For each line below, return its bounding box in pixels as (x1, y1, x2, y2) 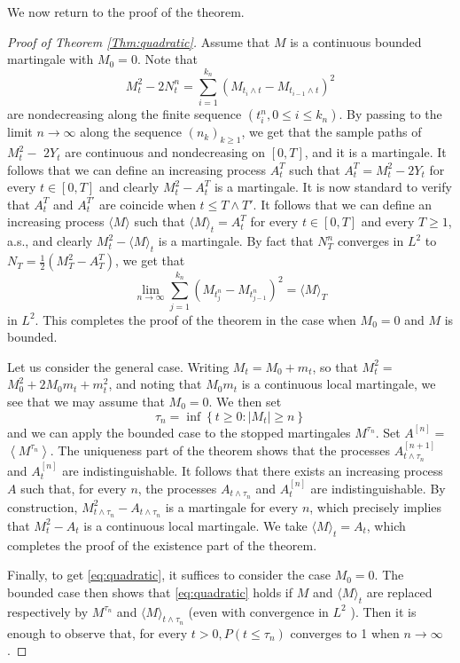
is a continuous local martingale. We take (83, 516, 308, 534)
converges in (337, 232, 404, 250)
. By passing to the (339, 105, 442, 123)
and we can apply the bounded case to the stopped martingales (7, 422, 351, 441)
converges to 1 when (290, 623, 400, 642)
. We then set (208, 391, 282, 410)
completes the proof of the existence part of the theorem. (7, 535, 317, 554)
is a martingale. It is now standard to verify (214, 178, 452, 196)
